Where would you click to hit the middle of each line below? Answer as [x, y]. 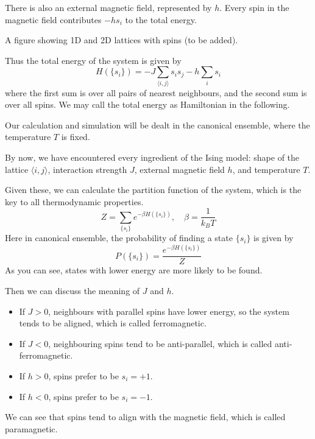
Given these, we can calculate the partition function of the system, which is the [153, 190]
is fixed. [76, 137]
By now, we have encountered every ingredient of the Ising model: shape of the [152, 157]
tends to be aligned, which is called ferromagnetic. [113, 323]
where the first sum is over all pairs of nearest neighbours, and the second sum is [156, 92]
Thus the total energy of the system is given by [93, 60]
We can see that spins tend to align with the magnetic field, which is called [145, 417]
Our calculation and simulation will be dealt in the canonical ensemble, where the [157, 125]
